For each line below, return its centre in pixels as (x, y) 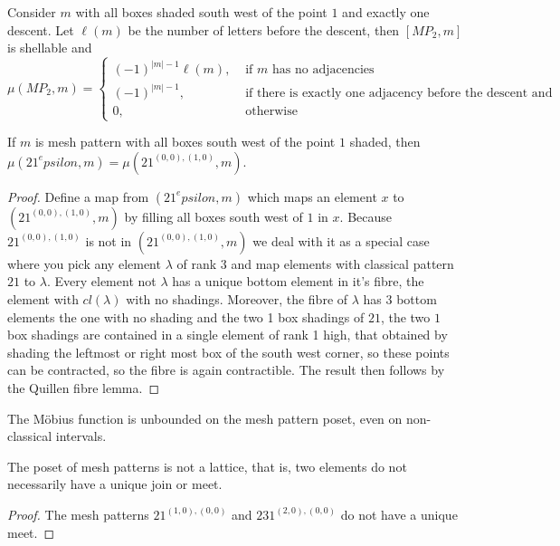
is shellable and (50, 48)
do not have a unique (399, 514)
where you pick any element (84, 263)
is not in (109, 240)
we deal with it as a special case (341, 240)
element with (43, 299)
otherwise (271, 111)
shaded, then (385, 142)
